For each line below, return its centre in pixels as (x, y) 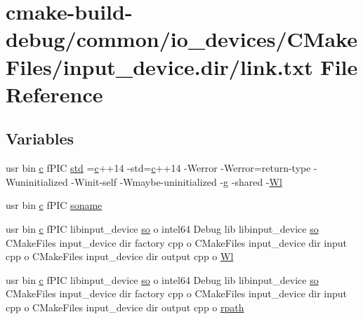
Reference (54, 94)
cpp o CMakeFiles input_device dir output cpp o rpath (125, 307)
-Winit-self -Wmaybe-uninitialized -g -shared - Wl (177, 181)
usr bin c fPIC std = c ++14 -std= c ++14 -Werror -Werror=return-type (158, 168)
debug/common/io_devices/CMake (181, 39)
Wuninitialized (37, 181)
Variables (40, 138)
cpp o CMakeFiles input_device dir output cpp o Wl (120, 256)
